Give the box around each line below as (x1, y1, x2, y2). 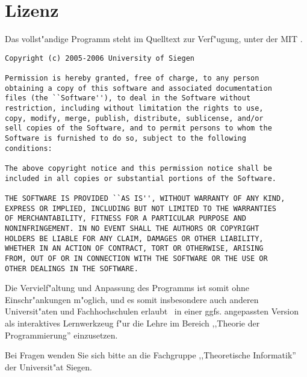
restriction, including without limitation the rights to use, (5, 104, 264, 112)
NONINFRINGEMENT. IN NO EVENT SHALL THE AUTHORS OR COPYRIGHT (5, 224, 259, 233)
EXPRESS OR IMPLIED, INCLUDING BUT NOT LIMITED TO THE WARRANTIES (5, 204, 277, 213)
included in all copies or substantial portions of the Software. (5, 174, 277, 183)
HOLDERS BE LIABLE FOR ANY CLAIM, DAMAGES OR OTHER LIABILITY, (5, 234, 264, 243)
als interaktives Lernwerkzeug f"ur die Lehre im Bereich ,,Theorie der (5, 316, 260, 329)
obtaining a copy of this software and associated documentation (5, 84, 272, 93)
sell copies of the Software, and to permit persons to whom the (5, 124, 272, 133)
